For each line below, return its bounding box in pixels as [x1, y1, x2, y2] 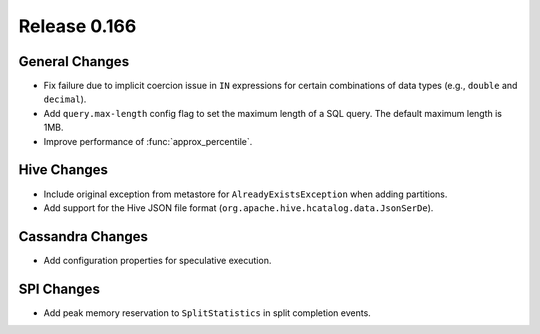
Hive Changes [18, 161, 109, 179]
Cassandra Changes [18, 228, 149, 245]
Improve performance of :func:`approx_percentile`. [43, 135, 253, 147]
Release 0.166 [18, 15, 137, 37]
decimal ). [43, 93, 87, 105]
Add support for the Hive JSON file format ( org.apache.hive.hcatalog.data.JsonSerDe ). [43, 201, 434, 214]
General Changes [18, 53, 130, 70]
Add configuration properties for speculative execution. [43, 254, 272, 266]
